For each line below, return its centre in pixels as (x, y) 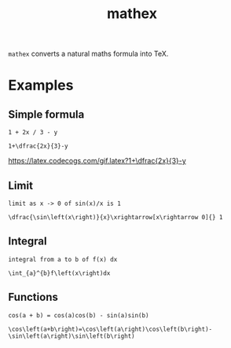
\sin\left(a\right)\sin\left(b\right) (71, 336)
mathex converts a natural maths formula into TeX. (88, 54)
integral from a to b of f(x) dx (63, 259)
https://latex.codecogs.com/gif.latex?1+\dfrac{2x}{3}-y (97, 161)
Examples (41, 85)
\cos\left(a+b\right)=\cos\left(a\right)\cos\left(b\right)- (110, 329)
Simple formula (46, 114)
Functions (33, 297)
